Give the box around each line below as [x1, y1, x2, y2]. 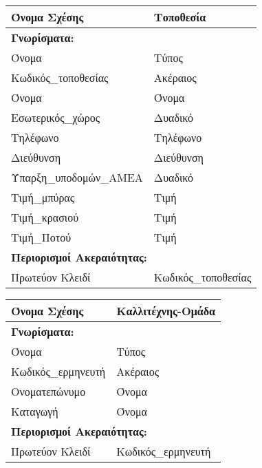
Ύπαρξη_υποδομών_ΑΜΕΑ [11, 169, 143, 185]
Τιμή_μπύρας [11, 189, 75, 205]
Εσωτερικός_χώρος [11, 109, 100, 125]
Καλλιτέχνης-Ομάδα [116, 303, 216, 319]
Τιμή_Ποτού [11, 229, 72, 245]
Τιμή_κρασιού [11, 209, 79, 225]
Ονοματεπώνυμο [11, 383, 86, 399]
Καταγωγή [11, 403, 58, 419]
